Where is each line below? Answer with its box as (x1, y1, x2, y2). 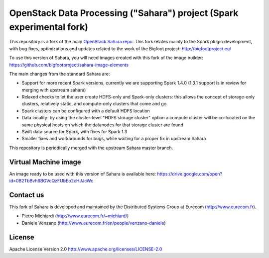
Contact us (9, 190, 44, 199)
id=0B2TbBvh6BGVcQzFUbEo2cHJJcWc (9, 178, 94, 184)
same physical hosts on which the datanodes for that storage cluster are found (21, 122, 184, 128)
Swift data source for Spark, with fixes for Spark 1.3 (21, 129, 128, 135)
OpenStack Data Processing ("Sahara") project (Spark (9, 7, 239, 18)
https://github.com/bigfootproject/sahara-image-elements (9, 62, 129, 68)
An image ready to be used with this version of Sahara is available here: (9, 171, 156, 176)
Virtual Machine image (9, 158, 82, 166)
